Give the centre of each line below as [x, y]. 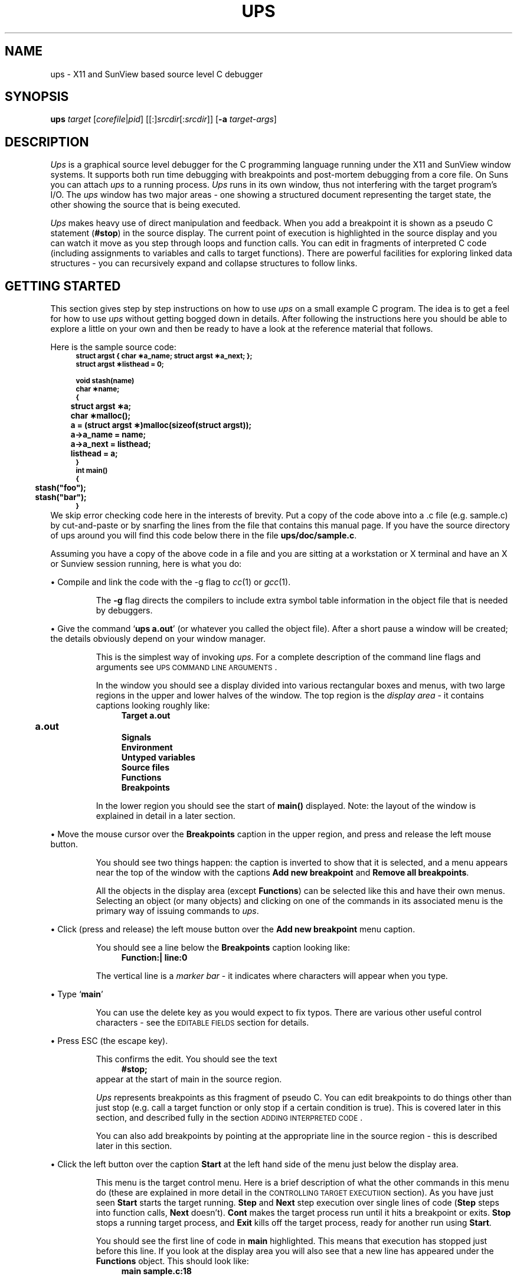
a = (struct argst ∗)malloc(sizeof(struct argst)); [161, 425]
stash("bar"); [61, 497]
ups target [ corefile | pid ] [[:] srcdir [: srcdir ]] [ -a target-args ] [163, 119]
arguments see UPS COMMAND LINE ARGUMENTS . [186, 667]
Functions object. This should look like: [172, 1261]
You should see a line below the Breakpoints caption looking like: [223, 948]
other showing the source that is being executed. [145, 205]
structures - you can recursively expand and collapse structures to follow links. [204, 263]
